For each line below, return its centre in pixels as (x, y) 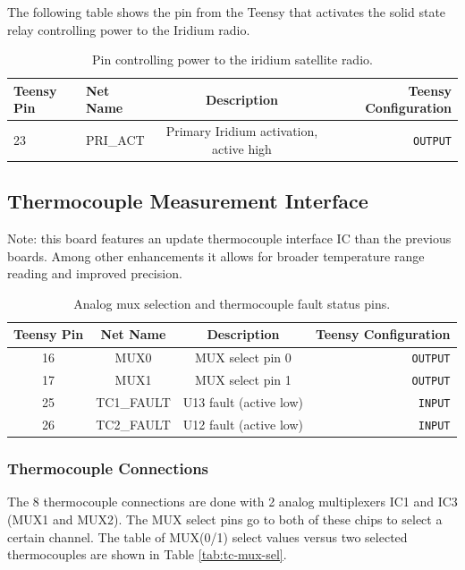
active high (241, 148)
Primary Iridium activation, (242, 131)
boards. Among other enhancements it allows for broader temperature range (216, 255)
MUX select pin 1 (243, 380)
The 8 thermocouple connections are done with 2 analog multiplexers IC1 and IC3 (232, 502)
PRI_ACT (115, 140)
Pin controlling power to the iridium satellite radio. (232, 60)
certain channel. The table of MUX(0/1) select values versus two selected (207, 536)
